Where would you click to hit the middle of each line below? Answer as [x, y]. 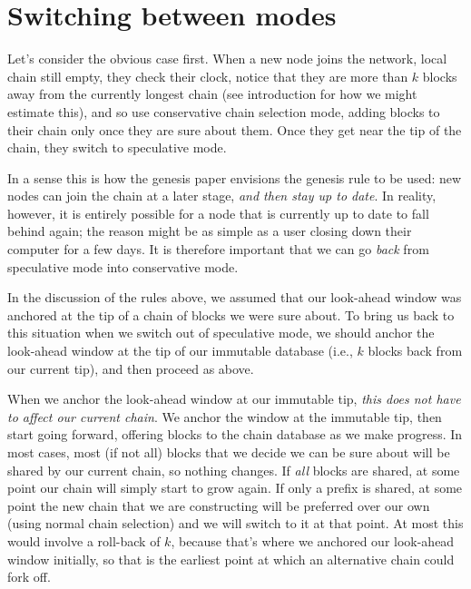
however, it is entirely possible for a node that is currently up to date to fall [218, 213]
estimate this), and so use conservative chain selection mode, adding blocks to [224, 111]
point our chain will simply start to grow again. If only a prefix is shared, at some [235, 488]
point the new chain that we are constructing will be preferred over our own [219, 505]
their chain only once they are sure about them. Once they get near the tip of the [235, 129]
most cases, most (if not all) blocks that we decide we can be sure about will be [229, 452]
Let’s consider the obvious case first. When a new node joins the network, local [227, 59]
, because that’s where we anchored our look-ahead [313, 540]
